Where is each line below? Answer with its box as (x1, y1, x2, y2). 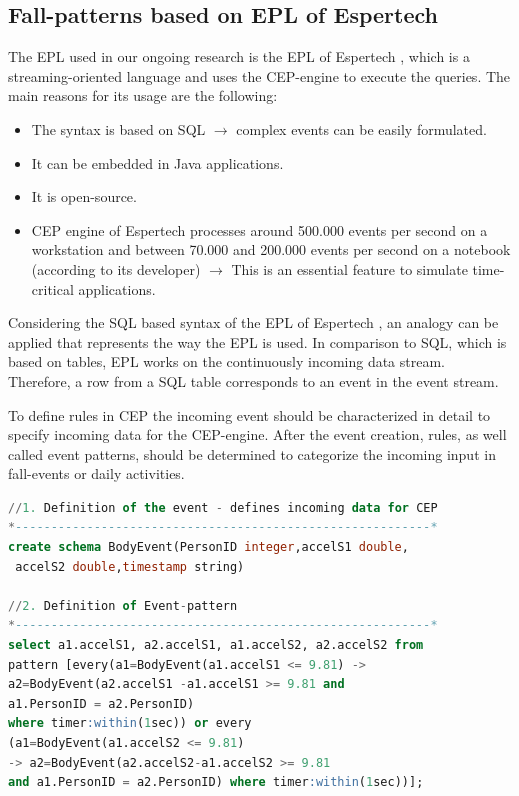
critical (31, 278, 74, 299)
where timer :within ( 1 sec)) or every (8, 716, 252, 731)
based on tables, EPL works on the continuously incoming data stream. (8, 351, 445, 372)
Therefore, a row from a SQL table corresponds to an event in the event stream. (8, 370, 499, 391)
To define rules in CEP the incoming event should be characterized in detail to (8, 404, 491, 425)
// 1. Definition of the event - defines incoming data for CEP (8, 500, 438, 515)
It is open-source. (31, 186, 137, 207)
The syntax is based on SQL (31, 118, 206, 139)
